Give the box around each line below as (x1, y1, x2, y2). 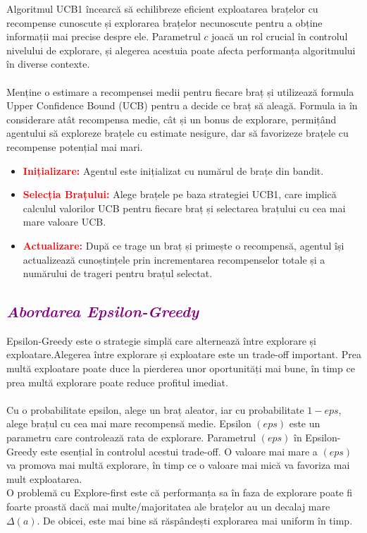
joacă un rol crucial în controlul (211, 29, 348, 44)
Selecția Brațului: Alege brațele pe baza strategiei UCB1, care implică (23, 187, 337, 202)
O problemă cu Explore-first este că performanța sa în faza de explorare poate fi (6, 485, 353, 500)
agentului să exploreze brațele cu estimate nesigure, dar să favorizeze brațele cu (6, 125, 349, 140)
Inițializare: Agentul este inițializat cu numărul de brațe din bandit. (23, 163, 324, 178)
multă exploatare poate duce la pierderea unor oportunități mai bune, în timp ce (6, 361, 355, 376)
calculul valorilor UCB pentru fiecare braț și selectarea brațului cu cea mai (23, 200, 346, 215)
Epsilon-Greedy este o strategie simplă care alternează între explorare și (6, 333, 316, 348)
